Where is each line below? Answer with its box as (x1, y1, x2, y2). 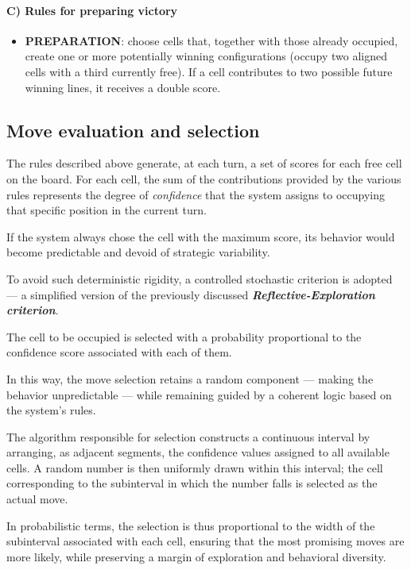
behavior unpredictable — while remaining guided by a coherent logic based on (6, 386, 392, 402)
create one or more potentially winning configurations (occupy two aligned (25, 48, 388, 64)
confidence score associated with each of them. (6, 344, 232, 360)
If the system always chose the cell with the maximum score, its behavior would (6, 228, 395, 245)
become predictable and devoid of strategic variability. (6, 244, 270, 260)
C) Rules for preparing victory (6, 2, 178, 18)
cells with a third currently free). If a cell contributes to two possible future (25, 63, 393, 79)
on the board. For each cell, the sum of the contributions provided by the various (6, 170, 401, 187)
